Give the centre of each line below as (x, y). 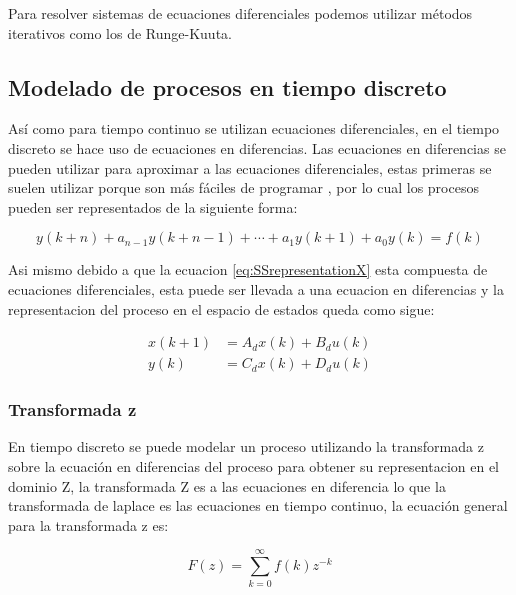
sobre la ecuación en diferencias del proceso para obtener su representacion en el (254, 466)
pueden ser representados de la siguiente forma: (153, 206)
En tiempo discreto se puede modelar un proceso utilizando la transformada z (246, 446)
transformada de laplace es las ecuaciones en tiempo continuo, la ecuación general (258, 505)
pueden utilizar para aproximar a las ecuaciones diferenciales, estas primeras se (250, 167)
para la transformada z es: (88, 524)
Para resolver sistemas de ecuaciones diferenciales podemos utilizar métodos (240, 13)
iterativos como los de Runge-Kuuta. (120, 32)
